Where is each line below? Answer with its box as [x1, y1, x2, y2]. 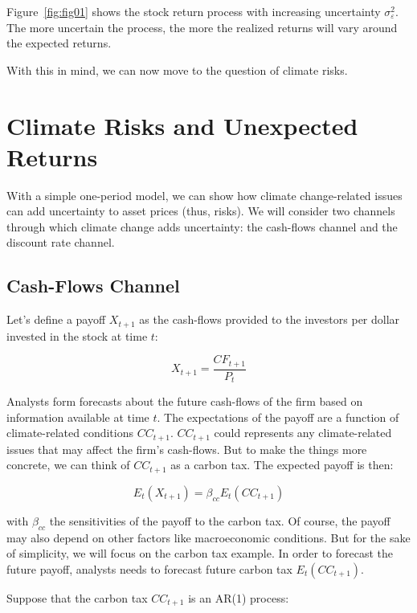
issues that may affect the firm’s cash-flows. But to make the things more [6, 440, 367, 457]
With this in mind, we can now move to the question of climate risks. [6, 61, 348, 78]
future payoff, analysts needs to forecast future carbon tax [6, 560, 292, 577]
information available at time [6, 408, 149, 425]
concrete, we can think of [6, 456, 130, 473]
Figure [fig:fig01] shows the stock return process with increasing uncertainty [6, 3, 381, 19]
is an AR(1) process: [188, 589, 289, 606]
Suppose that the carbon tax [6, 589, 148, 606]
